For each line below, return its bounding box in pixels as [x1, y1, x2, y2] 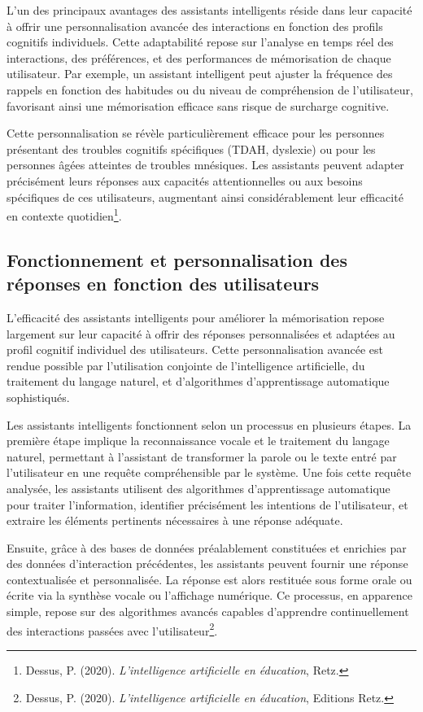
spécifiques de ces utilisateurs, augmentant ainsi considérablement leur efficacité [7, 188, 403, 205]
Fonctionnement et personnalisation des [7, 247, 347, 272]
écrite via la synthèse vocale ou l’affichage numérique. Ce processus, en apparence [7, 587, 413, 604]
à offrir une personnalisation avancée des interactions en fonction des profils [7, 17, 383, 34]
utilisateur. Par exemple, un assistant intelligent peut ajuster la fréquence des [7, 65, 393, 82]
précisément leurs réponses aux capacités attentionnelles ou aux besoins [7, 172, 363, 189]
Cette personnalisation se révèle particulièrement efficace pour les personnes [7, 124, 385, 142]
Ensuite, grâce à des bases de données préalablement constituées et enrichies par [7, 539, 407, 556]
